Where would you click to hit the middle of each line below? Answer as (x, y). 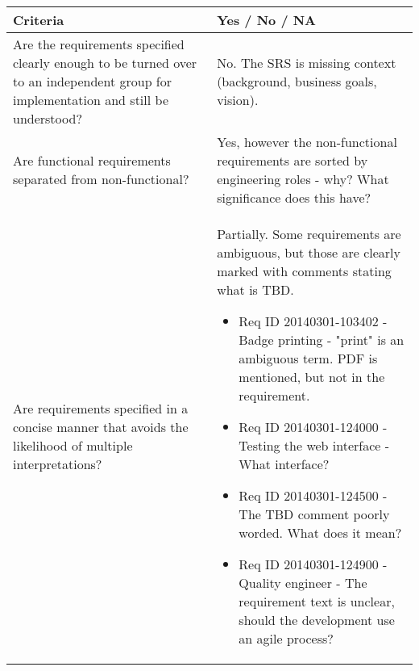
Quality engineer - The (303, 583)
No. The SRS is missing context (307, 63)
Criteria (39, 20)
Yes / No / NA (267, 20)
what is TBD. (255, 289)
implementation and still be (91, 100)
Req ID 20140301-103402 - (313, 321)
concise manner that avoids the (101, 427)
